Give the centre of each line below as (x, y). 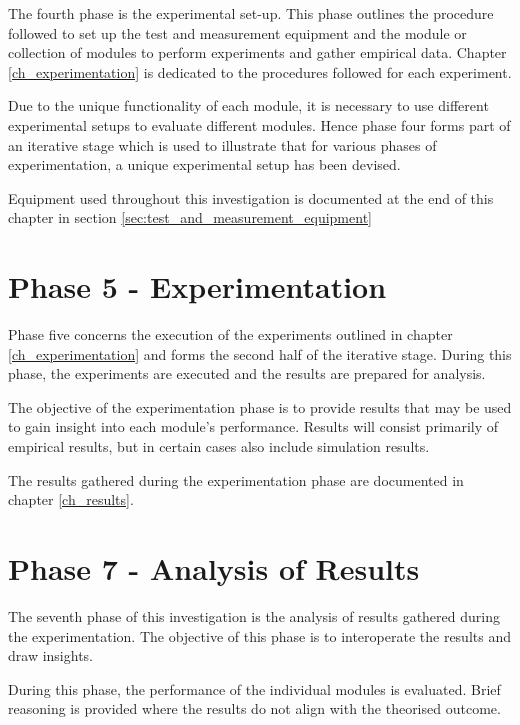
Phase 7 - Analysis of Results (214, 568)
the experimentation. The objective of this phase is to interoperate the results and (259, 635)
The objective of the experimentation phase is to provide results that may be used (260, 406)
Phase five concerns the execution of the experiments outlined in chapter (230, 334)
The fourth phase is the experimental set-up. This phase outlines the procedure (251, 13)
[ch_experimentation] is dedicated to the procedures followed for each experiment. (260, 71)
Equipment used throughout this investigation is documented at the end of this (251, 197)
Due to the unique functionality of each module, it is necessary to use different (248, 105)
